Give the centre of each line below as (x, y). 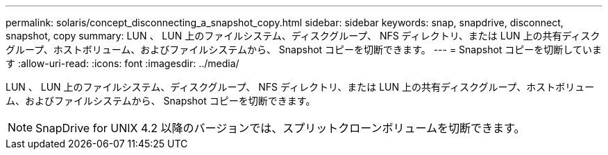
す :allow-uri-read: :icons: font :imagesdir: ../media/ (123, 63)
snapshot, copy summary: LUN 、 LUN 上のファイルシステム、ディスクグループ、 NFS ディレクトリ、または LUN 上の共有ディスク (303, 36)
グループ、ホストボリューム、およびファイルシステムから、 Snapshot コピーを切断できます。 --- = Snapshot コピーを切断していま (304, 49)
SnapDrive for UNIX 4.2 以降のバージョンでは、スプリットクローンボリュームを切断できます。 (280, 128)
